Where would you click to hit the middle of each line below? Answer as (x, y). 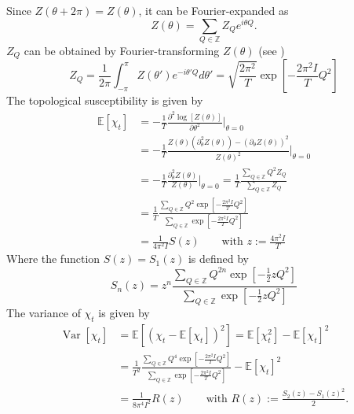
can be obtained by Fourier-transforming (122, 50)
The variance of (44, 313)
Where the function (53, 259)
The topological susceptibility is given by (105, 100)
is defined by (218, 259)
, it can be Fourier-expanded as (213, 10)
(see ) (272, 50)
